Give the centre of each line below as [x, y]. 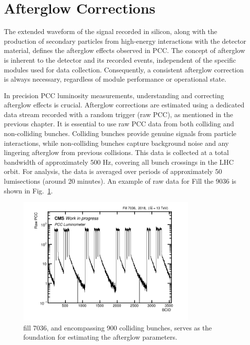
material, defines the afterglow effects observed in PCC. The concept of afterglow [125, 50]
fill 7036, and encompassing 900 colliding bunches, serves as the [118, 327]
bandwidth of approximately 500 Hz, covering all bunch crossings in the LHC [119, 162]
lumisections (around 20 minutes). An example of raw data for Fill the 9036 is [120, 181]
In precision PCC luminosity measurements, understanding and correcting [114, 95]
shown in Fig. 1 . [28, 190]
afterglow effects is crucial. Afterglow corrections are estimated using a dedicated [124, 105]
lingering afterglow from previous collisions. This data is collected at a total [117, 152]
